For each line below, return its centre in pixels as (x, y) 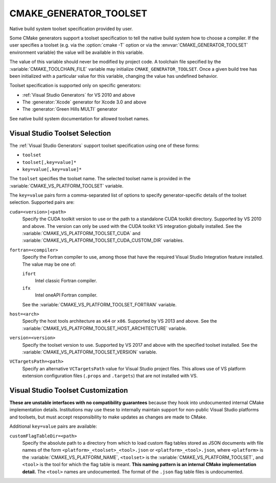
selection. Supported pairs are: (42, 202)
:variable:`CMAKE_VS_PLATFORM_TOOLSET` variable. (66, 186)
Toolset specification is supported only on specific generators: (75, 86)
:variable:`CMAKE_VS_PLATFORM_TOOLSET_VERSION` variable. (90, 352)
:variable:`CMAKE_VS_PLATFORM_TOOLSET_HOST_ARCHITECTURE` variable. (105, 328)
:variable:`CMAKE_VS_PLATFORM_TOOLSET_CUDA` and (81, 234)
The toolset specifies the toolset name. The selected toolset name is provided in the (100, 179)
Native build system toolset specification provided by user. (71, 29)
